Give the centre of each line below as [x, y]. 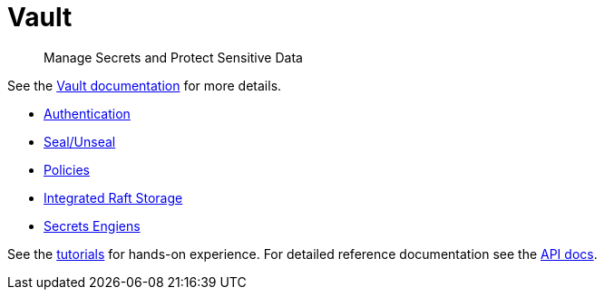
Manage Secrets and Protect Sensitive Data [173, 57]
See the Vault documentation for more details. [145, 85]
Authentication [87, 113]
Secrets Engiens [92, 225]
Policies [67, 169]
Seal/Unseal [80, 141]
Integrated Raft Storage [113, 197]
